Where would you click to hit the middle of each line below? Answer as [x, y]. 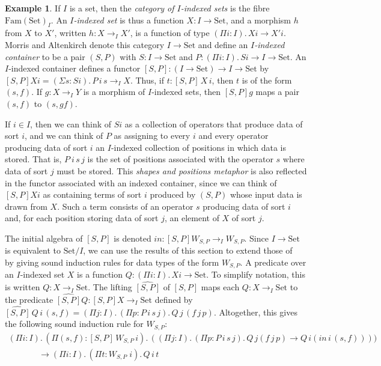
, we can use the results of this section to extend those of [188, 250]
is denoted [133, 238]
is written [23, 287]
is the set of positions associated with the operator [180, 159]
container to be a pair [45, 56]
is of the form [267, 80]
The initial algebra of [44, 238]
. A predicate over [273, 262]
